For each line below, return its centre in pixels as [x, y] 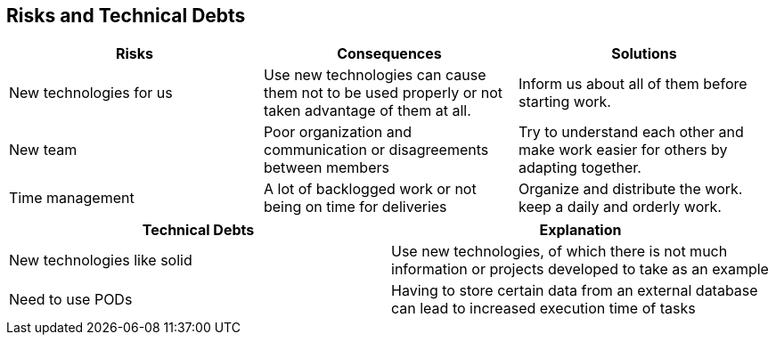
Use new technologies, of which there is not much [560, 252]
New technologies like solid [101, 261]
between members [326, 168]
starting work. [564, 102]
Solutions [644, 54]
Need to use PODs [71, 300]
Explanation [580, 230]
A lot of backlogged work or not [370, 189]
